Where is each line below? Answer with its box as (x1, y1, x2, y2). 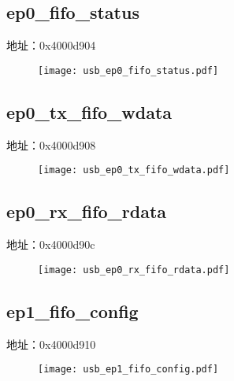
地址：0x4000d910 (6, 335, 96, 352)
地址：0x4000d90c (6, 236, 95, 253)
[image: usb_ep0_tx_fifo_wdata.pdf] (38, 165, 230, 176)
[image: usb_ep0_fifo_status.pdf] (38, 65, 219, 76)
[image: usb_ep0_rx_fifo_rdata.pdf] (38, 264, 230, 276)
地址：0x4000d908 (6, 136, 96, 153)
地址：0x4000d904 (6, 37, 96, 54)
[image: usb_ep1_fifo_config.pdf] (38, 364, 219, 375)
